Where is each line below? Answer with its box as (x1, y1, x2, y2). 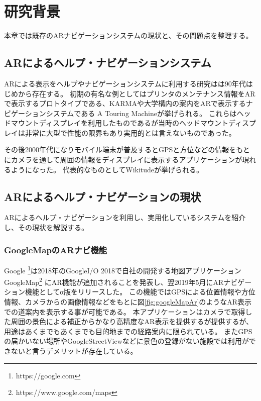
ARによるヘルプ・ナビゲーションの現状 (4, 188, 201, 204)
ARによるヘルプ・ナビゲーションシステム (4, 55, 211, 70)
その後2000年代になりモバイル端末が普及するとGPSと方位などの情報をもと (4, 144, 250, 155)
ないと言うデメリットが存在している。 (11, 345, 138, 356)
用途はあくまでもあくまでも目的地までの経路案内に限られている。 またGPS (4, 326, 252, 336)
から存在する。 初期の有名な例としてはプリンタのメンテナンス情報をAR (18, 88, 255, 98)
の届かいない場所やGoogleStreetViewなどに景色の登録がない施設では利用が (4, 336, 249, 346)
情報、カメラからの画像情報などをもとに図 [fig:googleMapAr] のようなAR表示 (4, 296, 252, 307)
